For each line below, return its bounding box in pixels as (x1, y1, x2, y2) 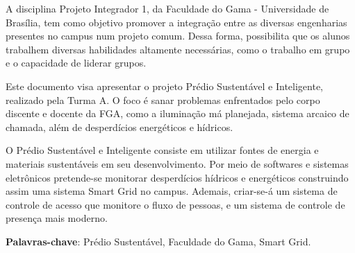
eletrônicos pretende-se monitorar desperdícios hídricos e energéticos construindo (6, 170, 349, 184)
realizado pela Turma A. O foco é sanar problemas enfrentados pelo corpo (6, 92, 320, 107)
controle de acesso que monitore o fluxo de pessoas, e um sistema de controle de (6, 197, 345, 211)
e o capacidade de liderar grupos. (6, 55, 147, 70)
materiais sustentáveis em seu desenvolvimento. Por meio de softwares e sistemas (6, 156, 349, 171)
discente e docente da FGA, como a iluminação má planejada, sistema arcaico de (6, 106, 349, 121)
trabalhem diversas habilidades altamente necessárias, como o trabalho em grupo (6, 42, 350, 56)
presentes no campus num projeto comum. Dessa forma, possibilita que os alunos (6, 28, 350, 43)
